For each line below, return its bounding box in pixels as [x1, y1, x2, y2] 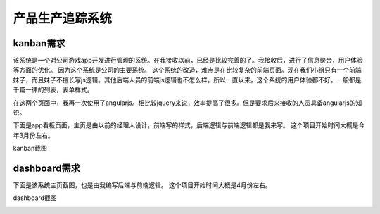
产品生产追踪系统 [13, 11, 113, 26]
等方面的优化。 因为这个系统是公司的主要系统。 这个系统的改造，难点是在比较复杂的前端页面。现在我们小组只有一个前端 [13, 65, 362, 74]
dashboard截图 [13, 194, 57, 202]
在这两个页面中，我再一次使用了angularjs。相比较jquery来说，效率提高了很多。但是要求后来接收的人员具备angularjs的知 [13, 99, 362, 107]
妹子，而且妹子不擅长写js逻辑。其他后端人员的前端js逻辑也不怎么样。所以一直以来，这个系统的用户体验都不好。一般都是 [13, 75, 362, 84]
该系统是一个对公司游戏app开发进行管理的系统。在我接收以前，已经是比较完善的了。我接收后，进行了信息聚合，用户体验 [13, 56, 364, 65]
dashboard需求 [13, 163, 81, 174]
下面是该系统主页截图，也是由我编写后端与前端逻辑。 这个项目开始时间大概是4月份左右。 [13, 181, 272, 189]
